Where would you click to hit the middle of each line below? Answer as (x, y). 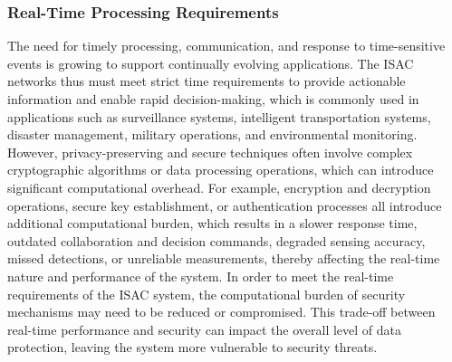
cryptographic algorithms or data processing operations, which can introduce (221, 170)
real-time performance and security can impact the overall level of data (205, 329)
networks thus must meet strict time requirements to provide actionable (207, 81)
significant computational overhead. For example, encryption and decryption (219, 187)
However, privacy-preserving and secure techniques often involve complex (210, 152)
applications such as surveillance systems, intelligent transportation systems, (219, 116)
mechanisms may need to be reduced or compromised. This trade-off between (221, 312)
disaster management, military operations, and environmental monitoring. (212, 134)
